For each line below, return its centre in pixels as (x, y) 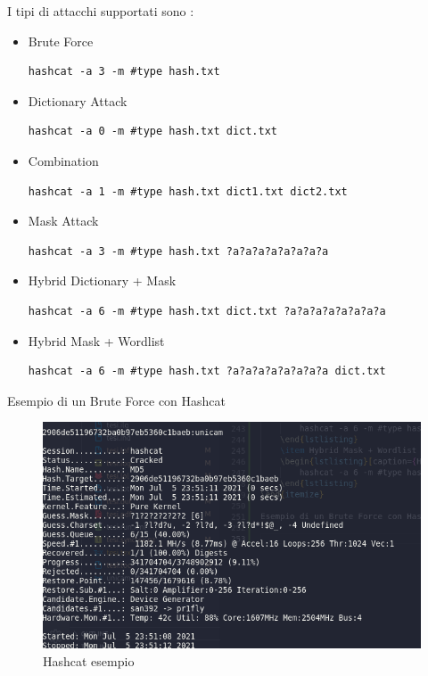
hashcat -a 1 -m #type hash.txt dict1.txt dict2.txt (188, 191)
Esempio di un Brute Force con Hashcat (117, 400)
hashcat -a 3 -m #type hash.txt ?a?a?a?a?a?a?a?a (178, 251)
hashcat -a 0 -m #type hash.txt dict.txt (152, 132)
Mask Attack (63, 221)
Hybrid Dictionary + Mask (102, 280)
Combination (63, 160)
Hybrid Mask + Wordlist (96, 340)
